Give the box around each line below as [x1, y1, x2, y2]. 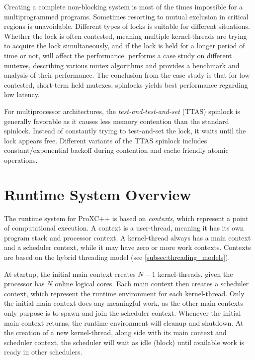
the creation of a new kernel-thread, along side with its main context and [4, 327, 227, 338]
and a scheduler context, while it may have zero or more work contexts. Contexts [4, 242, 251, 252]
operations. [4, 154, 38, 165]
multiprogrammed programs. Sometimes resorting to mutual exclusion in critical [4, 11, 249, 21]
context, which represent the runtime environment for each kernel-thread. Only [4, 288, 245, 298]
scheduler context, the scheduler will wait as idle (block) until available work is [4, 337, 245, 347]
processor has [4, 278, 45, 289]
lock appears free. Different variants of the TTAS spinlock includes [4, 135, 207, 145]
